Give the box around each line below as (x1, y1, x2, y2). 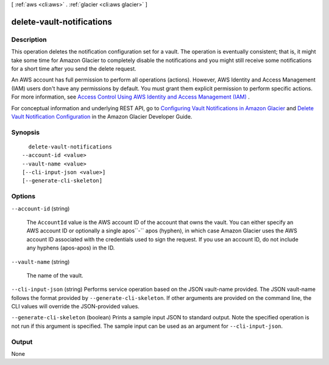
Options (11, 192, 36, 201)
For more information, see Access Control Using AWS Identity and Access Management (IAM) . (11, 93, 250, 100)
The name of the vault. (26, 271, 83, 279)
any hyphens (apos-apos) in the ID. (26, 244, 115, 252)
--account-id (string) (11, 204, 70, 212)
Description (11, 35, 47, 44)
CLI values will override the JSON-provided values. (11, 303, 140, 310)
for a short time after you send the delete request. (11, 64, 136, 72)
